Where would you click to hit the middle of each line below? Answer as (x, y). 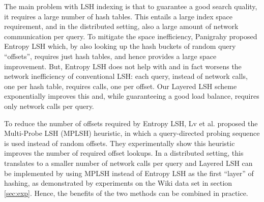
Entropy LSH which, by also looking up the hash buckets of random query (120, 46)
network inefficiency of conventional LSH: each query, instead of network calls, (126, 76)
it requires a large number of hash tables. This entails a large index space (119, 16)
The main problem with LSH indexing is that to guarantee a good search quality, (131, 6)
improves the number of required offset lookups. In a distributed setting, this (124, 153)
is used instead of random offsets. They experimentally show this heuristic (120, 143)
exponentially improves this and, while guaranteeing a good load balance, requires (132, 96)
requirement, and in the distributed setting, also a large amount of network (121, 26)
